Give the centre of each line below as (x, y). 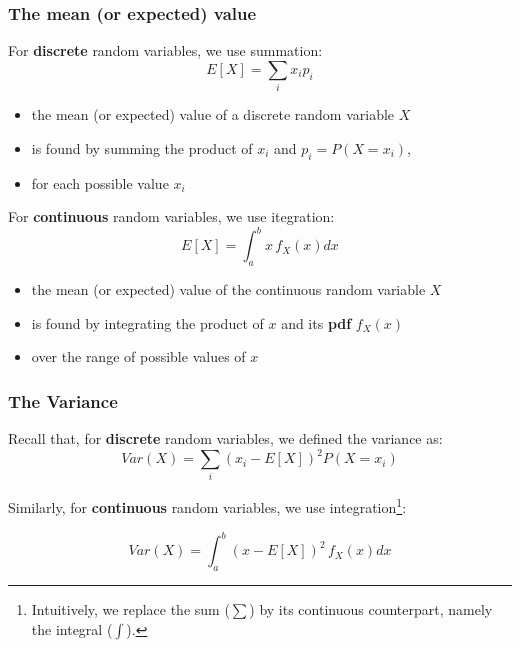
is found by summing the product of (142, 147)
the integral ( (72, 628)
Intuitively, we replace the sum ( (130, 608)
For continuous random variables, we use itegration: (171, 216)
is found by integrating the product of (147, 322)
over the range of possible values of (138, 356)
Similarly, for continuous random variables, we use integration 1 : (207, 506)
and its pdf (316, 322)
